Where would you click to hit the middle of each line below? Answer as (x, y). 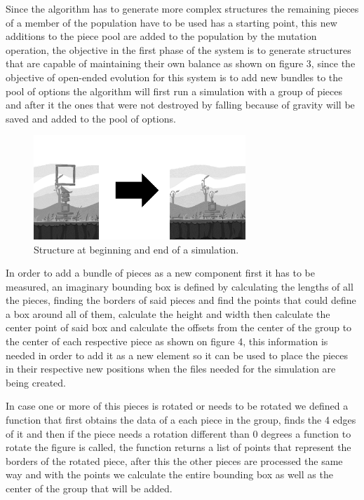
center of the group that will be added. (89, 488)
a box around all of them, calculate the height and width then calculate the (168, 313)
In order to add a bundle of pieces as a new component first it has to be (161, 273)
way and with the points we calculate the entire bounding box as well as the (169, 474)
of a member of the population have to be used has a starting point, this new (171, 22)
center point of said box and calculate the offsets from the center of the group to (179, 327)
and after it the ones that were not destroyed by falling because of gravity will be (180, 105)
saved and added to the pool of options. (91, 118)
